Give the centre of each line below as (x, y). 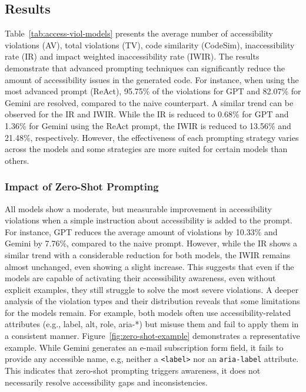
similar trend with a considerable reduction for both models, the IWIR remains (148, 254)
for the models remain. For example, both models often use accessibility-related (148, 312)
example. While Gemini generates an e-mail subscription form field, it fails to (144, 347)
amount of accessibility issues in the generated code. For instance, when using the (152, 79)
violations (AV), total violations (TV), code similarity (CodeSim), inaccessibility (150, 45)
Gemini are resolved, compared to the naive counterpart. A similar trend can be (149, 102)
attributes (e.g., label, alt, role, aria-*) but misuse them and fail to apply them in (152, 324)
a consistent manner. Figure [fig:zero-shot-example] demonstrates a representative (152, 336)
